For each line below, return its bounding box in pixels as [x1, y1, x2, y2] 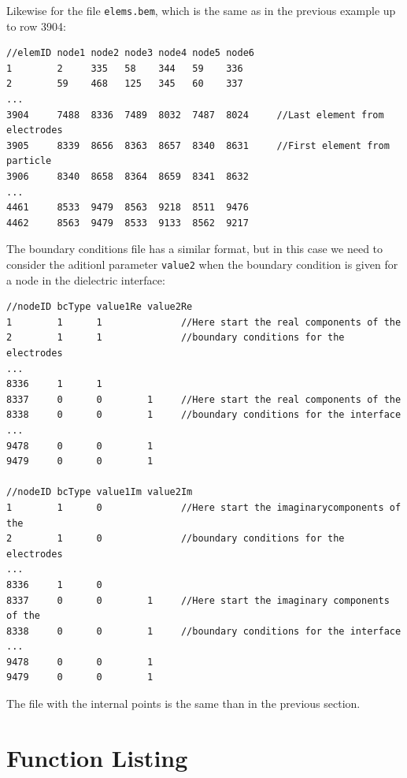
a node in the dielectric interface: [6, 271, 165, 288]
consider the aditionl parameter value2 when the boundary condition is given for [6, 255, 398, 272]
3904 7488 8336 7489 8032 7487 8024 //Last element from [6, 109, 384, 121]
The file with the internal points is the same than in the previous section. [6, 695, 361, 712]
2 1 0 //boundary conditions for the [6, 533, 345, 545]
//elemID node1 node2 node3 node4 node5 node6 [6, 47, 254, 59]
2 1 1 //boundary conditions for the [6, 332, 345, 344]
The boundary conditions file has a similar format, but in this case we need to [6, 240, 383, 257]
